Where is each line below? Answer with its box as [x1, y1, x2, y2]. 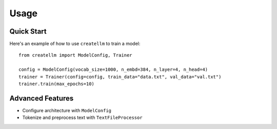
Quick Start [9, 27, 47, 36]
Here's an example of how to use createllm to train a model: [9, 41, 141, 47]
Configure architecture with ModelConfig [22, 107, 111, 113]
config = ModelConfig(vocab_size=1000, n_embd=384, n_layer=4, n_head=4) [18, 67, 208, 72]
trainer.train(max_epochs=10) [18, 81, 95, 87]
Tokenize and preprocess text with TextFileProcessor [22, 115, 143, 121]
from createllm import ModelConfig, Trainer [18, 53, 133, 58]
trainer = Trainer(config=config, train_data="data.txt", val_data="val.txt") [18, 74, 222, 80]
